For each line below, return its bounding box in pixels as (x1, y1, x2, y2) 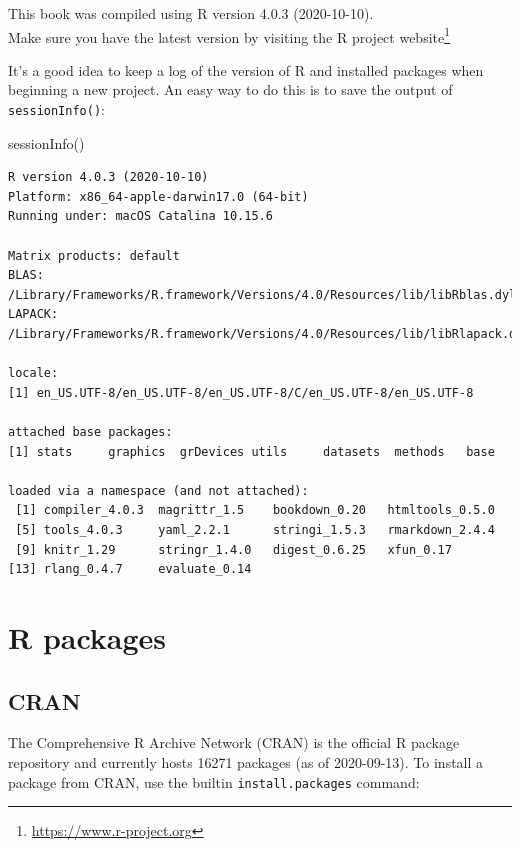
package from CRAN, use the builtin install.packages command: (8, 771, 420, 792)
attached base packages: (8, 425, 173, 439)
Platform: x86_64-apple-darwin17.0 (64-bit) (8, 189, 309, 204)
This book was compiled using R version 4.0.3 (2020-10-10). (8, 3, 374, 23)
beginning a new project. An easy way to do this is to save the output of (8, 79, 453, 100)
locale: (8, 366, 59, 381)
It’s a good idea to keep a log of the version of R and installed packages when (8, 59, 484, 80)
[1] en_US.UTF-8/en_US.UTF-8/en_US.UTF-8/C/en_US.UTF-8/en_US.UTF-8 (8, 385, 474, 400)
